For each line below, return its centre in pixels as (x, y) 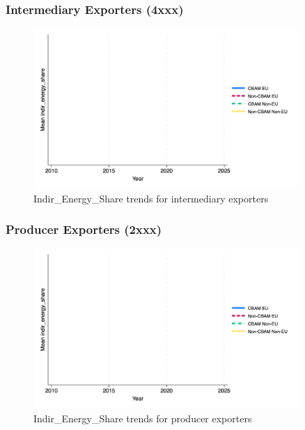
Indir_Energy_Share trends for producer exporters (143, 418)
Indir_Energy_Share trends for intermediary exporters (151, 198)
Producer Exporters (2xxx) (84, 229)
